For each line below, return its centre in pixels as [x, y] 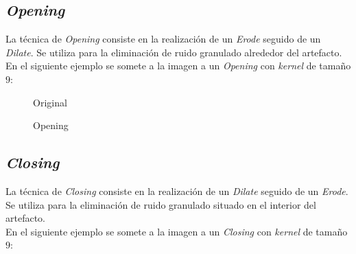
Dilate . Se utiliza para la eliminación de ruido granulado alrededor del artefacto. [174, 52]
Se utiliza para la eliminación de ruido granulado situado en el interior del [161, 204]
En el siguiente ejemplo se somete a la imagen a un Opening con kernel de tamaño [178, 66]
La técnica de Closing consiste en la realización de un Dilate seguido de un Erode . [177, 190]
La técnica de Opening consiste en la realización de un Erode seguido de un [163, 39]
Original [50, 102]
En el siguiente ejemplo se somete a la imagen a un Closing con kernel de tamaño [177, 231]
